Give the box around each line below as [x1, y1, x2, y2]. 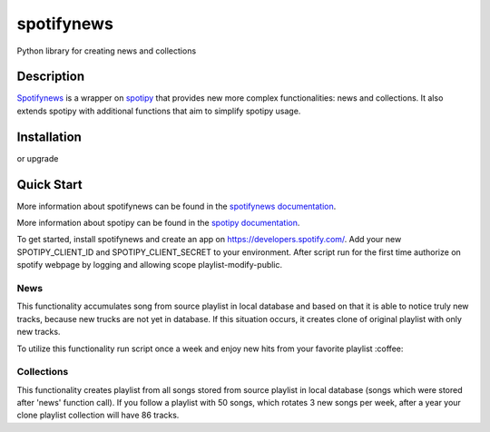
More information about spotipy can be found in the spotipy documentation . [16, 218, 300, 229]
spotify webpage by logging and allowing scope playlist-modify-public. [16, 260, 283, 270]
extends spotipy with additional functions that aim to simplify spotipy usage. [16, 105, 301, 116]
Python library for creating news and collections [16, 45, 197, 56]
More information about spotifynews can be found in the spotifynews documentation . [16, 201, 337, 211]
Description [16, 69, 85, 84]
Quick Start [16, 177, 83, 192]
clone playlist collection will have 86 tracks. [16, 409, 180, 421]
